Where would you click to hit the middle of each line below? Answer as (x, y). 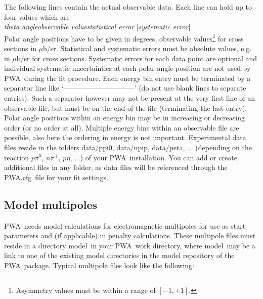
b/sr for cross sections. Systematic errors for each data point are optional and (137, 58)
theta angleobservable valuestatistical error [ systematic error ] (97, 27)
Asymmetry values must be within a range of (86, 290)
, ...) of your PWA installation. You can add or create (154, 157)
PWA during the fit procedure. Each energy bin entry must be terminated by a (127, 78)
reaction (17, 157)
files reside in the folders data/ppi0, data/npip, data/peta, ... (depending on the (128, 147)
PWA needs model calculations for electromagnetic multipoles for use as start (125, 225)
